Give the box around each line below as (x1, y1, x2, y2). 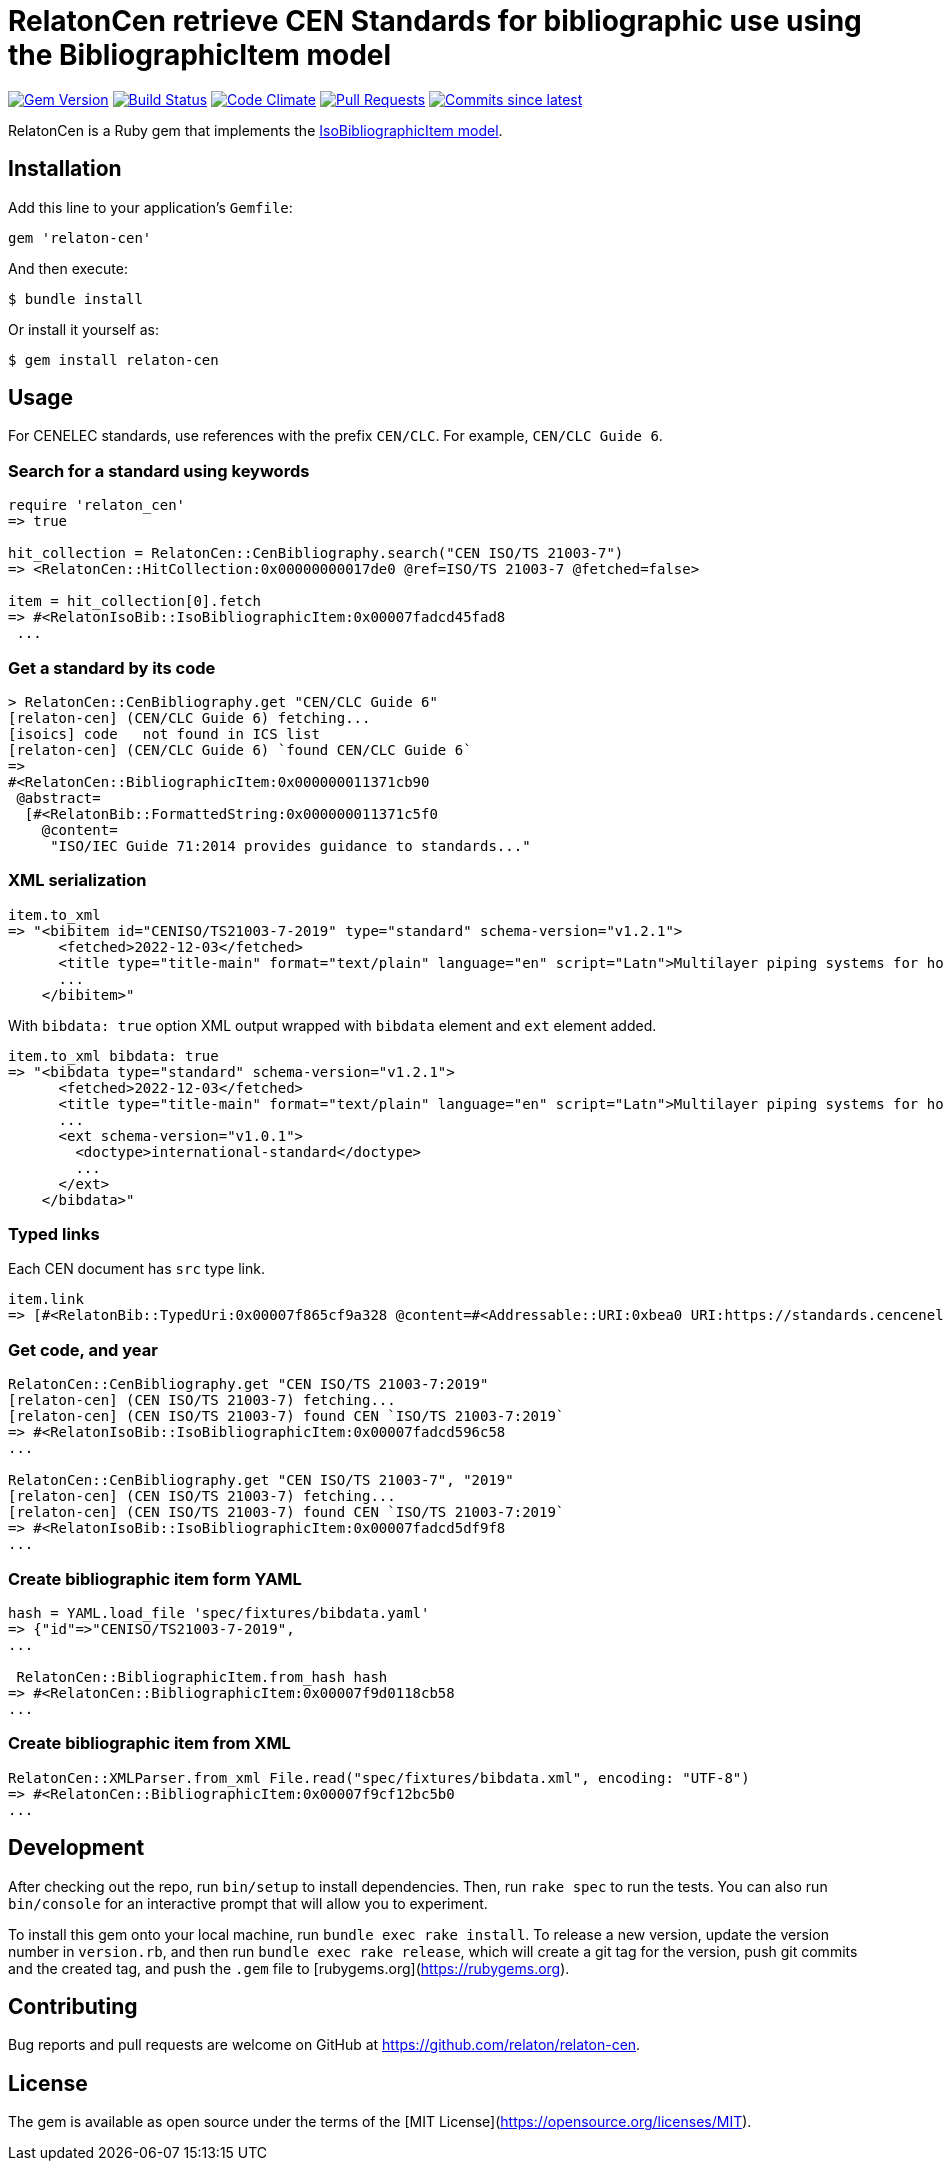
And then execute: (8, 259, 128, 277)
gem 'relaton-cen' (8, 229, 152, 246)
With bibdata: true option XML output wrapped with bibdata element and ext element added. (8, 1016, 657, 1034)
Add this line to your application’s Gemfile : (8, 198, 293, 216)
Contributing (8, 1993, 138, 2019)
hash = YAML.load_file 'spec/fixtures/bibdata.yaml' (8, 1604, 430, 1621)
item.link (8, 1291, 84, 1308)
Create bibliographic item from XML (8, 1733, 291, 1754)
